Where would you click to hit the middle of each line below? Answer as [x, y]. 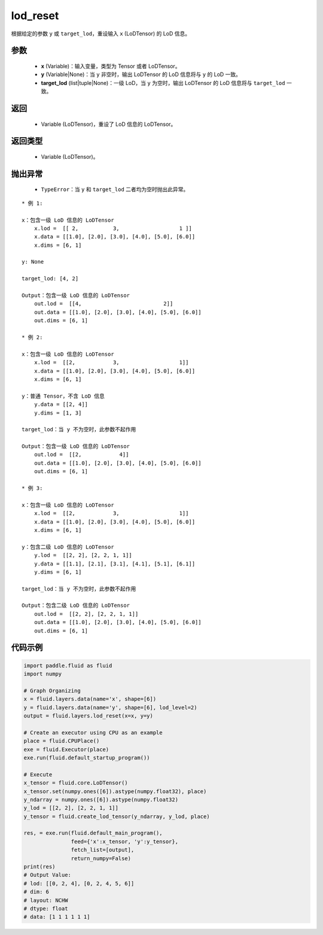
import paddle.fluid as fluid [68, 665]
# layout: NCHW [46, 900]
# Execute [38, 774]
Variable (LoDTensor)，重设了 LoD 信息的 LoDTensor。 [109, 124]
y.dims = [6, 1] [58, 572]
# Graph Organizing [52, 691]
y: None [33, 262]
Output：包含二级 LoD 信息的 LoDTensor [76, 606]
